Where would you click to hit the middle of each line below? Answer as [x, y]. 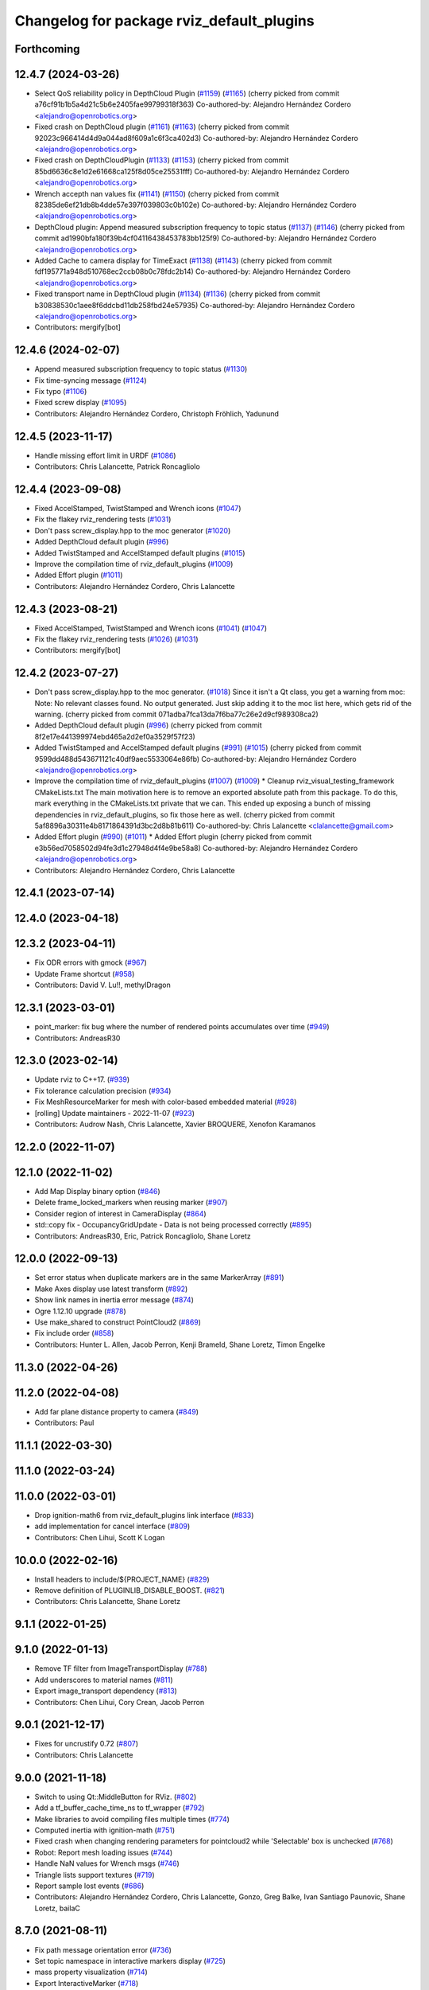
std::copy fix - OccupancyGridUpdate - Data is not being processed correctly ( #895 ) [173, 1225]
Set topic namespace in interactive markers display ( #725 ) [130, 1961]
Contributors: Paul [64, 1423]
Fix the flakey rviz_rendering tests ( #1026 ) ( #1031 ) [116, 639]
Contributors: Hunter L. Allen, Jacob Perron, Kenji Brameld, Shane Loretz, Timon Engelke [180, 1344]
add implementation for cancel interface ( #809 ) [112, 1526]
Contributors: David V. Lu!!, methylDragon [102, 985]
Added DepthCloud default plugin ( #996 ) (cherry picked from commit [148, 725]
